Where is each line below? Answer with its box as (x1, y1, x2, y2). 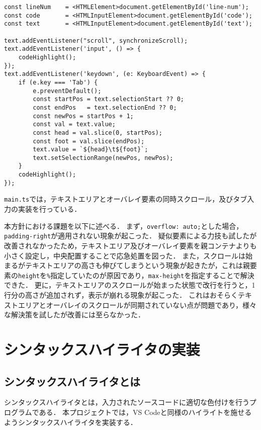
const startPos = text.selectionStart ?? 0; (33, 96, 184, 103)
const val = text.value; (33, 121, 116, 128)
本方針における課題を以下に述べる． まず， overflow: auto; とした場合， (4, 220, 243, 231)
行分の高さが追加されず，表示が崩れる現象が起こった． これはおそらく (4, 290, 238, 300)
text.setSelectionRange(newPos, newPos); (33, 154, 173, 161)
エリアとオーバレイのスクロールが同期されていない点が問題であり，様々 (18, 299, 257, 310)
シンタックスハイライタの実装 (4, 339, 200, 359)
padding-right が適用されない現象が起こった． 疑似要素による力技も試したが (4, 230, 257, 241)
